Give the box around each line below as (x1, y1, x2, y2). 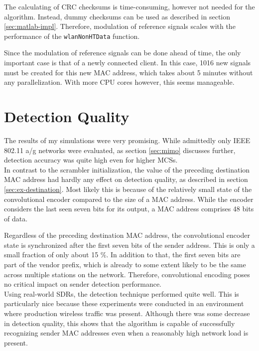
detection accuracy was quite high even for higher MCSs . (4, 155, 178, 165)
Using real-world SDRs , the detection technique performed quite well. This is (4, 288, 239, 299)
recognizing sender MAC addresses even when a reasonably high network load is (4, 328, 249, 338)
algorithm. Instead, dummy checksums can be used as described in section (4, 11, 231, 21)
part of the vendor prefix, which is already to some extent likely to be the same (4, 259, 246, 270)
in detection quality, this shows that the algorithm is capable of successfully (4, 318, 235, 328)
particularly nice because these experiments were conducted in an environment (4, 298, 244, 309)
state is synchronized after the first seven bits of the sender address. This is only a (4, 239, 255, 250)
